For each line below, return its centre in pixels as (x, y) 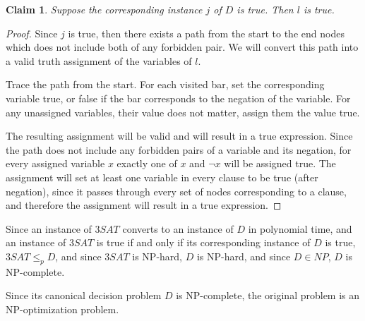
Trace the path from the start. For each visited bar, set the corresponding (165, 84)
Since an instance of (49, 228)
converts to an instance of (178, 228)
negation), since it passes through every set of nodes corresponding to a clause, (176, 191)
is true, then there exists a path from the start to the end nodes (206, 33)
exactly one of (147, 163)
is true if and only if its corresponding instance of (203, 242)
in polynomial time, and (300, 228)
